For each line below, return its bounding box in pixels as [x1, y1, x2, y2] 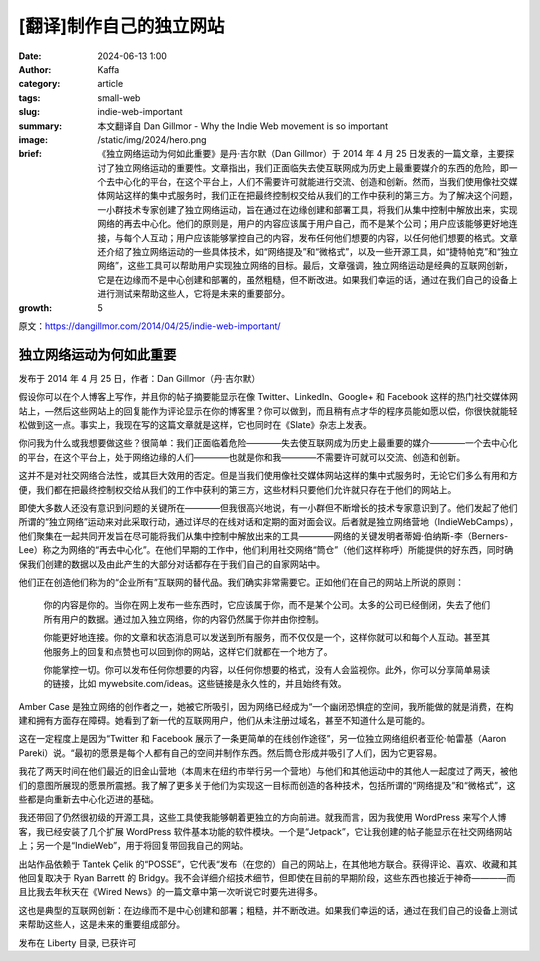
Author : [18, 63, 52, 75]
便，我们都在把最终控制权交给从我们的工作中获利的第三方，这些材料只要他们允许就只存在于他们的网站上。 [18, 483, 457, 495]
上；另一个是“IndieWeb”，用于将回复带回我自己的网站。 [18, 840, 249, 852]
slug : [18, 106, 40, 118]
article [97, 78, 124, 90]
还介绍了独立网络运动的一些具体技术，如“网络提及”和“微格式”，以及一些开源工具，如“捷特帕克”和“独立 [97, 246, 519, 258]
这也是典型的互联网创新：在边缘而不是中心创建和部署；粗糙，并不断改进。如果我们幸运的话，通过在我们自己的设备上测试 [18, 904, 518, 916]
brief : [18, 148, 42, 160]
